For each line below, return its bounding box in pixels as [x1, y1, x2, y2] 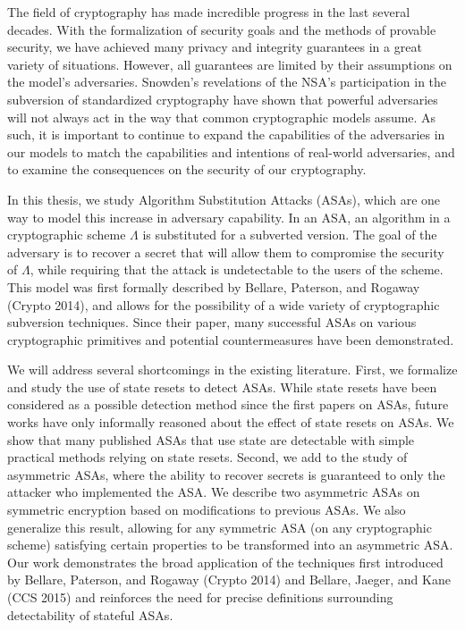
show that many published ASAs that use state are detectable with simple [7, 430, 415, 449]
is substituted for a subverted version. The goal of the [142, 225, 437, 244]
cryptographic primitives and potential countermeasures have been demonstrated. [7, 330, 454, 349]
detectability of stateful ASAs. [7, 605, 173, 624]
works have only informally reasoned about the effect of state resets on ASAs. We [7, 413, 454, 432]
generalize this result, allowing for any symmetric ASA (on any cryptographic [7, 517, 432, 536]
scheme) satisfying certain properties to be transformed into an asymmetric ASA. [7, 535, 453, 554]
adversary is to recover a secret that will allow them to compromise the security [7, 242, 444, 261]
